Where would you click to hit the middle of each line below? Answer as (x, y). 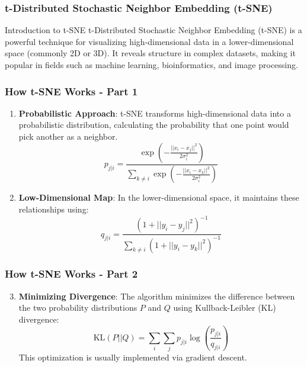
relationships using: (54, 209)
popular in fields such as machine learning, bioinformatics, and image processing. (151, 65)
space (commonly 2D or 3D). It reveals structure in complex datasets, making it (150, 53)
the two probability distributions (78, 308)
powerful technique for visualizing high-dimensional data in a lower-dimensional (149, 41)
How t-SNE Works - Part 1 (71, 91)
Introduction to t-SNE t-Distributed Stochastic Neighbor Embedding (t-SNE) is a (153, 30)
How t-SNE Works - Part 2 (71, 274)
